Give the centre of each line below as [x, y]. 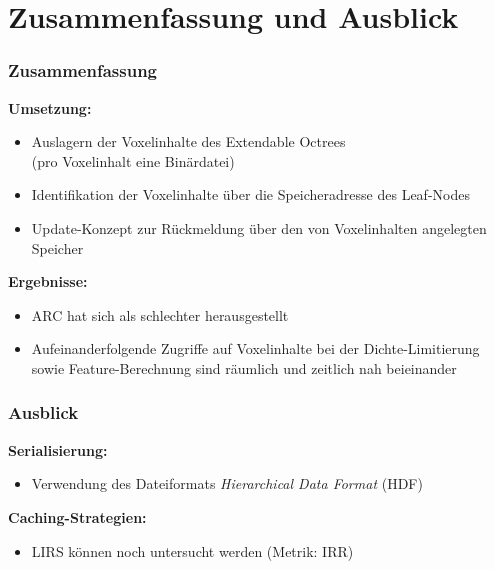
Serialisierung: [58, 449]
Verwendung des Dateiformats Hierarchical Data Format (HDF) [227, 483]
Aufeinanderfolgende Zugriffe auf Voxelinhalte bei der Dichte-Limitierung [255, 348]
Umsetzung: [50, 107]
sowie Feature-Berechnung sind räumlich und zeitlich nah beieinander [244, 367]
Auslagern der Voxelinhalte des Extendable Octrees [188, 141]
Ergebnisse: [48, 281]
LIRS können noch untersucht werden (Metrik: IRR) [192, 550]
